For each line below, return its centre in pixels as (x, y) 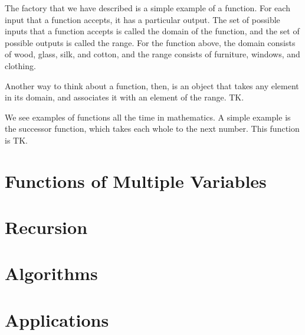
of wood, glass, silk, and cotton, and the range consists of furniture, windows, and (152, 54)
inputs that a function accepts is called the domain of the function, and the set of (152, 31)
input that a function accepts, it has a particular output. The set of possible (142, 19)
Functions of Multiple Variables (136, 180)
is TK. (16, 140)
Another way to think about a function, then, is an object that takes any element (152, 85)
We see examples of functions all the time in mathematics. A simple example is (148, 117)
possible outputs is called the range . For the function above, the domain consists (150, 42)
